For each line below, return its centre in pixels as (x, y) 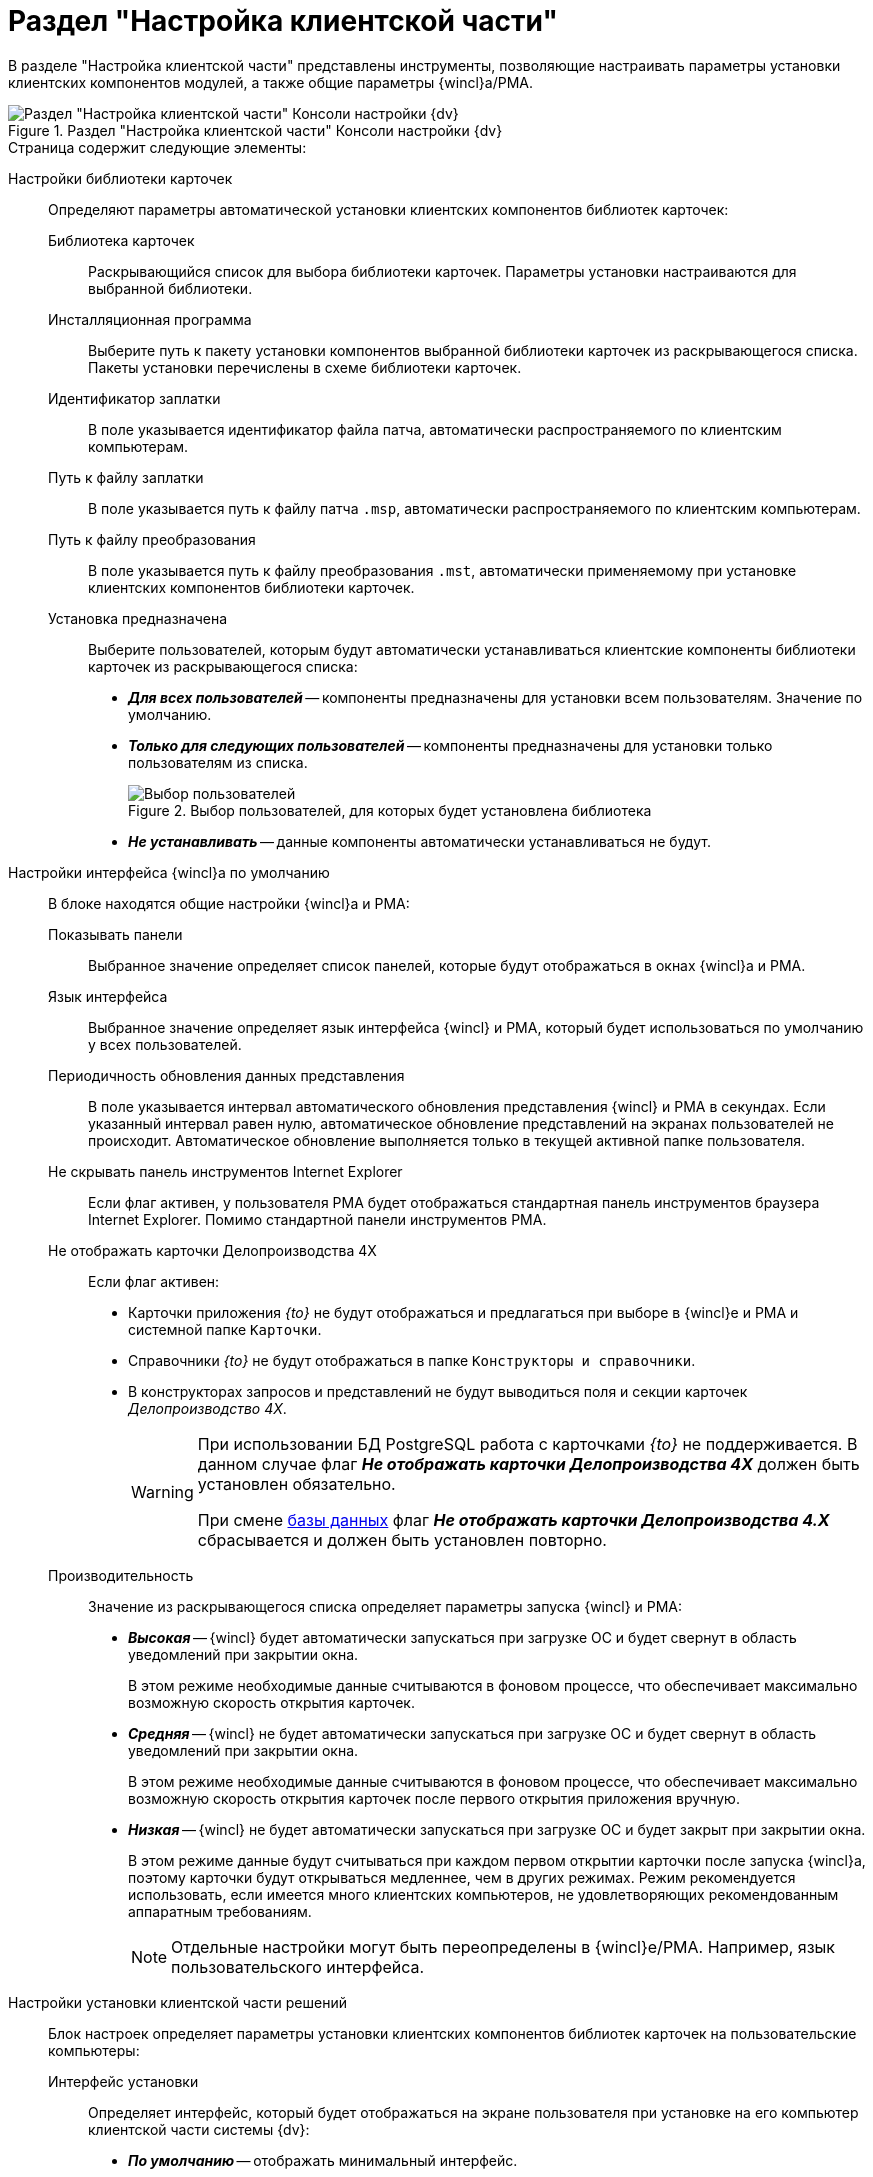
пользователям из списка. (218, 762)
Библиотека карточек (121, 240)
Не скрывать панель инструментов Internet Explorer (225, 1171)
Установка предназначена (138, 618)
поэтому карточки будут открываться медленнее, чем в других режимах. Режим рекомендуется (462, 1877)
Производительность (121, 1575)
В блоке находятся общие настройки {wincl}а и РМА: (229, 903)
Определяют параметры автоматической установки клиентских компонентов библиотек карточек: (388, 209)
